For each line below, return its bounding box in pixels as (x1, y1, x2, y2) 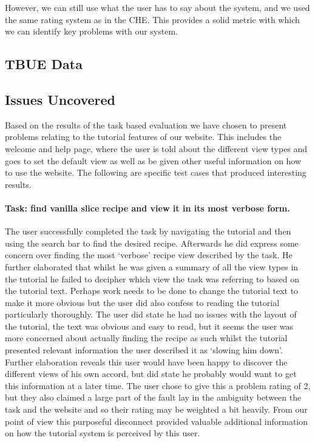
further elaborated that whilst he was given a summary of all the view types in (5, 260, 299, 273)
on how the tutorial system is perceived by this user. (5, 427, 200, 439)
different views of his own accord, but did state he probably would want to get (5, 367, 297, 380)
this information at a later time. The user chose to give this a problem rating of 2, (5, 379, 311, 391)
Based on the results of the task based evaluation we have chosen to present (5, 118, 287, 131)
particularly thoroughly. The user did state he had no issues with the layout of (5, 308, 297, 321)
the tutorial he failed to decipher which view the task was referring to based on (5, 272, 299, 285)
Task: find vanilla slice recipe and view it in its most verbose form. (5, 201, 290, 214)
